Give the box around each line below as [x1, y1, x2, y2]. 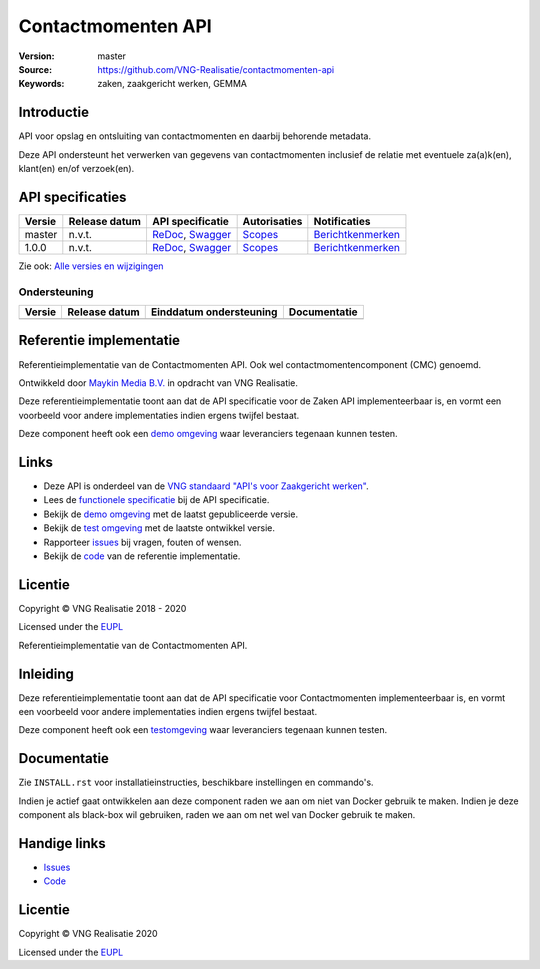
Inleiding [18, 665, 75, 682]
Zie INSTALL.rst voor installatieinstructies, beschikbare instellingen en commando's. [18, 776, 374, 789]
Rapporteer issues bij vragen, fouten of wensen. [43, 536, 242, 548]
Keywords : [18, 78, 65, 90]
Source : [18, 63, 53, 75]
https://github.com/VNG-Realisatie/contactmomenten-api [97, 63, 335, 75]
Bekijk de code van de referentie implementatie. [43, 550, 241, 562]
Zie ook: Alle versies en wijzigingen [18, 260, 164, 272]
